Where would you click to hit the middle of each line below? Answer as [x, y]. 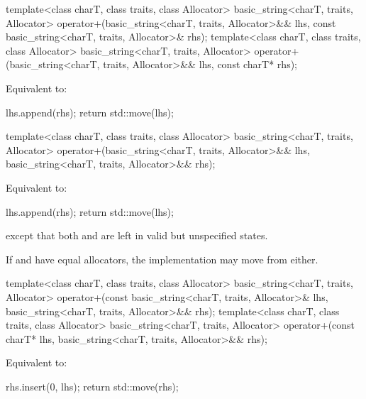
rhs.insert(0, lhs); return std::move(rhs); [92, 386]
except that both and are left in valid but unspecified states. [137, 235]
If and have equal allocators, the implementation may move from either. [162, 259]
